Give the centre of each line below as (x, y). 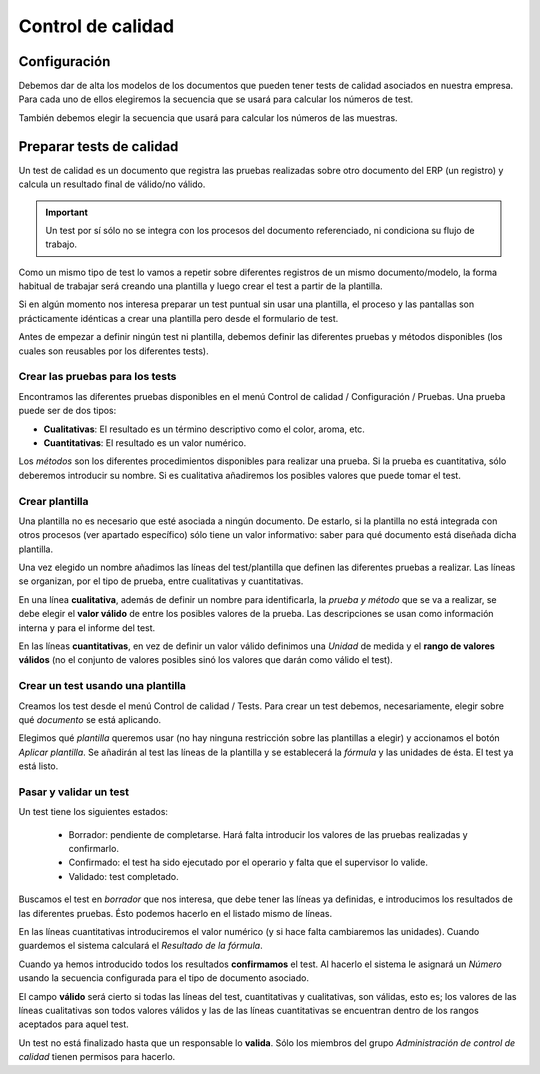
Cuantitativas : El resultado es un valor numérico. (145, 442)
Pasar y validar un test (74, 792)
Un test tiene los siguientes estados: (93, 812)
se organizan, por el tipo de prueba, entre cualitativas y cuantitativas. (161, 581)
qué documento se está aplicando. (90, 719)
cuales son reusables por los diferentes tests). (113, 351)
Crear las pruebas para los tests (97, 377)
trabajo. (61, 244)
